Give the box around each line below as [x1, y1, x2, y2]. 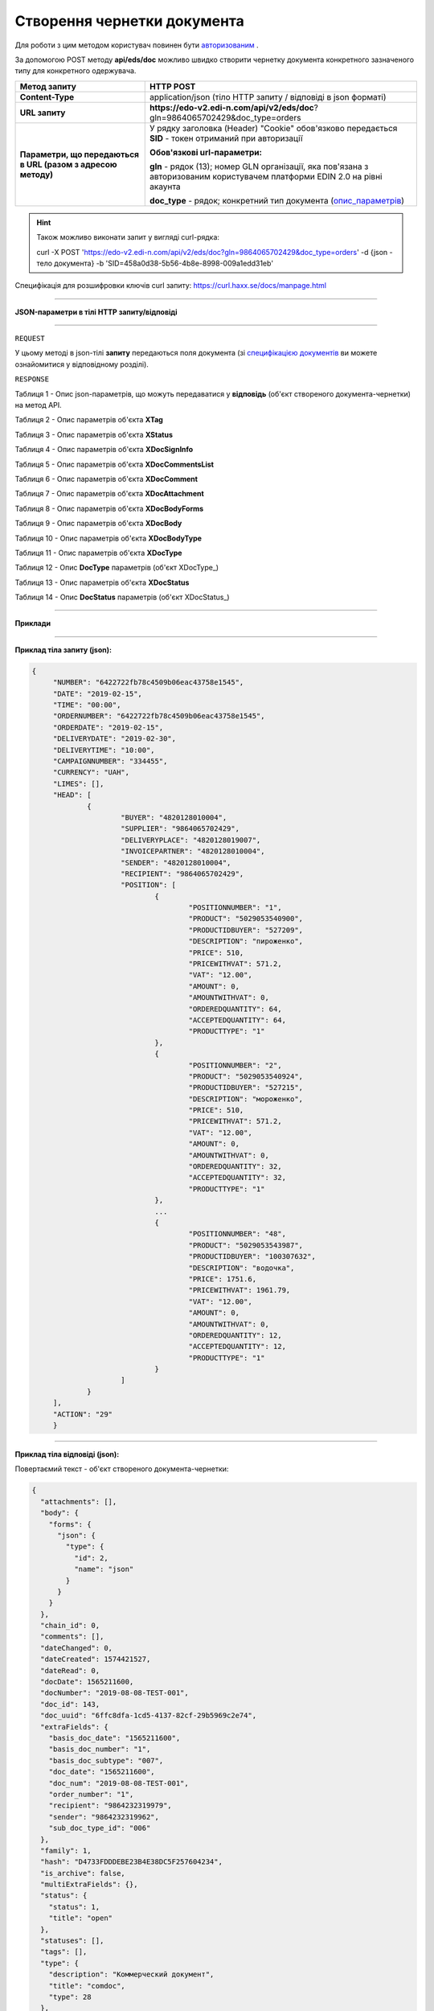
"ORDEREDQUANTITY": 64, [188, 1004, 282, 1014]
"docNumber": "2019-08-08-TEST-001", [40, 1688, 189, 1697]
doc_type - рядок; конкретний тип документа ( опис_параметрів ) [149, 195, 405, 206]
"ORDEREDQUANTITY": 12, [188, 1330, 282, 1339]
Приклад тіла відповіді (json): [14, 1450, 120, 1459]
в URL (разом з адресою [19, 158, 117, 170]
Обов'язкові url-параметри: [149, 146, 263, 158]
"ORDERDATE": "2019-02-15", [52, 722, 164, 732]
